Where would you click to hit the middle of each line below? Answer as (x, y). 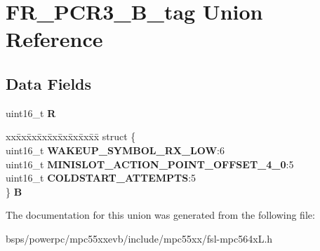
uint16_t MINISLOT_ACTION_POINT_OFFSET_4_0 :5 (150, 164)
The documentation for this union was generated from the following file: (160, 215)
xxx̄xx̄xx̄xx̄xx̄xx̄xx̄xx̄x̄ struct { (71, 136)
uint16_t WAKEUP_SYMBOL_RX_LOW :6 (115, 150)
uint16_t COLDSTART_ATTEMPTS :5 (101, 178)
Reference (54, 39)
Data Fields (49, 83)
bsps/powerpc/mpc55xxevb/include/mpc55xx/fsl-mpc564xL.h (139, 238)
